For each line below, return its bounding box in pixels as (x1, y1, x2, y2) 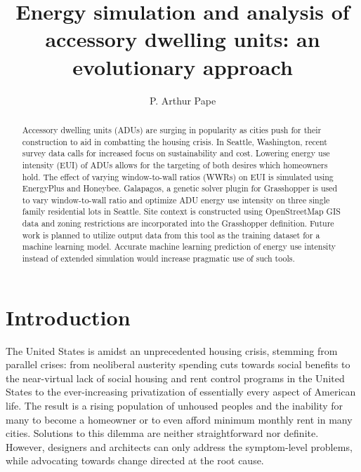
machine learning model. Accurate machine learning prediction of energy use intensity (22, 241, 336, 252)
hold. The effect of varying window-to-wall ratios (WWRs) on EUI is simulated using (22, 170, 334, 182)
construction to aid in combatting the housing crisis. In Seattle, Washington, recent (22, 135, 327, 147)
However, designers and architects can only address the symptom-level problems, (6, 439, 353, 454)
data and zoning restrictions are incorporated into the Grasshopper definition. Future (22, 217, 334, 229)
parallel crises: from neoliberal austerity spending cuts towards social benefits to (6, 357, 350, 372)
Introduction (6, 302, 131, 331)
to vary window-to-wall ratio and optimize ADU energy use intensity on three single (22, 194, 330, 205)
